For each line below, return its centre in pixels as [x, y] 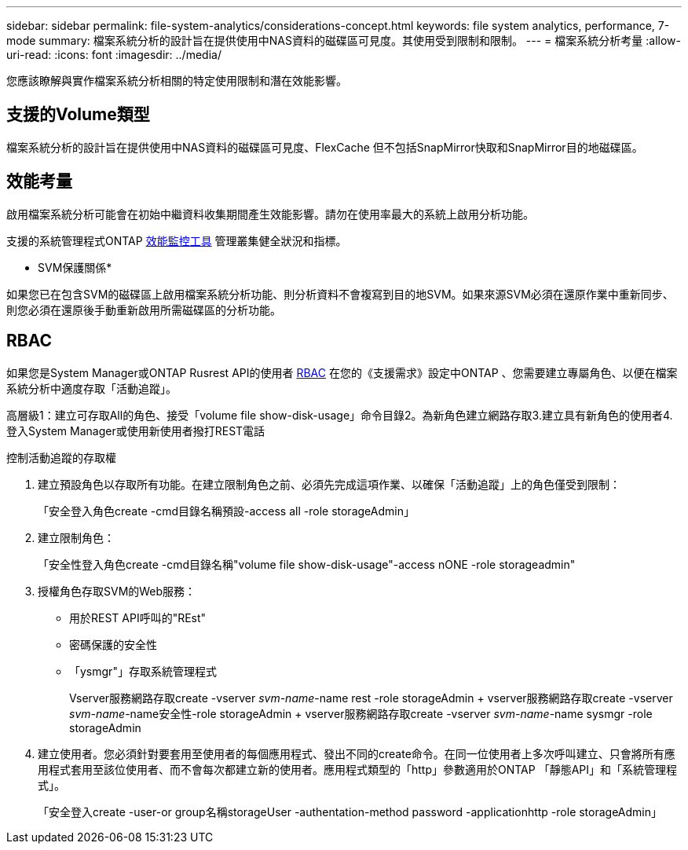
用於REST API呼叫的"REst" [138, 617]
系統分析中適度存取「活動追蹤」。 [91, 388]
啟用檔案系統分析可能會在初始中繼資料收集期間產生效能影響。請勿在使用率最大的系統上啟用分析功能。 [270, 214]
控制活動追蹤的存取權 [61, 457]
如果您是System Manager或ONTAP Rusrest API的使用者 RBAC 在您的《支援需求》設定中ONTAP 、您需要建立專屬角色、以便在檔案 [342, 372]
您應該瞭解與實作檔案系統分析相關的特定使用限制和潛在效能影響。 [177, 81]
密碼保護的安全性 [113, 644]
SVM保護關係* [75, 267]
